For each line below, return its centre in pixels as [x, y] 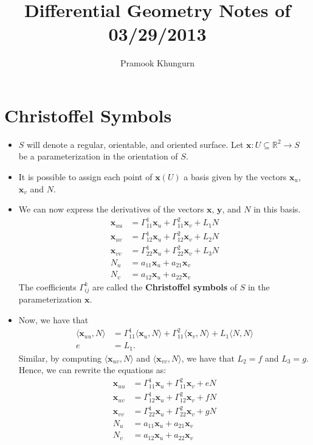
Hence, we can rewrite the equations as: [92, 370]
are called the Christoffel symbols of [165, 286]
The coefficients [47, 286]
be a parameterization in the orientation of [98, 156]
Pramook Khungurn [157, 63]
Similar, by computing [60, 358]
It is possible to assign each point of [85, 177]
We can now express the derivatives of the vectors [111, 209]
